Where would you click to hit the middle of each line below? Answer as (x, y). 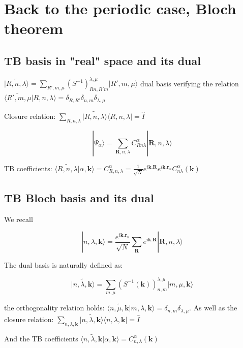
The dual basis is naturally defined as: (64, 265)
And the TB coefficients (41, 338)
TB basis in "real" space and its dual (102, 60)
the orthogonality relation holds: (54, 308)
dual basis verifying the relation (189, 83)
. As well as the (213, 308)
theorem (34, 28)
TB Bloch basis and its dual (79, 198)
